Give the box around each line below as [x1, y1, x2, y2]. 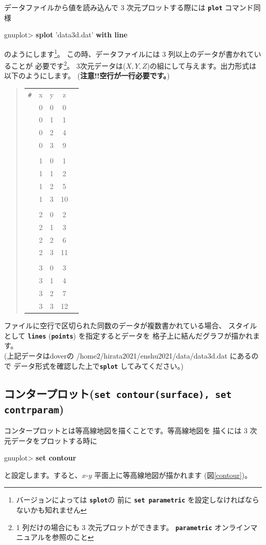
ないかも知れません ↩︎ [16, 504, 87, 515]
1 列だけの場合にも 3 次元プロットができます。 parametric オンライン [16, 521, 251, 532]
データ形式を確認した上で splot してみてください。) [13, 360, 184, 371]
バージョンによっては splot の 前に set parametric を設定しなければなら [16, 494, 259, 505]
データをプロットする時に [11, 435, 97, 446]
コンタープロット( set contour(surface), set [4, 385, 232, 401]
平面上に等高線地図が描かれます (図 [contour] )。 [94, 469, 252, 480]
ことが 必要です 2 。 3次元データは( [11, 59, 126, 71]
